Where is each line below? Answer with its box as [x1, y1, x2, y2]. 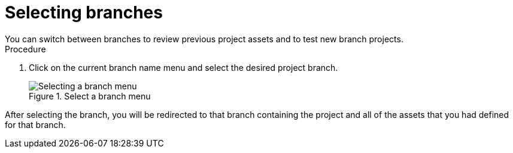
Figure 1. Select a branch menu [29, 90, 151, 101]
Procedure [5, 43, 46, 54]
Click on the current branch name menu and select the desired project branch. [29, 62, 338, 73]
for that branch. [5, 119, 66, 130]
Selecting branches [5, 2, 163, 23]
